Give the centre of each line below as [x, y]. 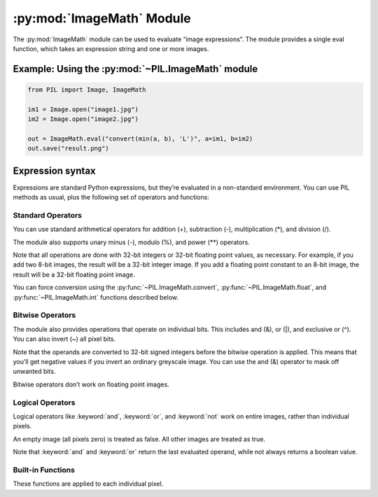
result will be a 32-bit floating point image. [74, 274]
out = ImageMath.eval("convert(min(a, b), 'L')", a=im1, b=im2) [140, 139]
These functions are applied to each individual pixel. [88, 484]
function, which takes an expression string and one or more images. [111, 48]
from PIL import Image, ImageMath [87, 90]
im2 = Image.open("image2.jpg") [83, 119]
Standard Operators [48, 215]
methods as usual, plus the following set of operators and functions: [111, 197]
